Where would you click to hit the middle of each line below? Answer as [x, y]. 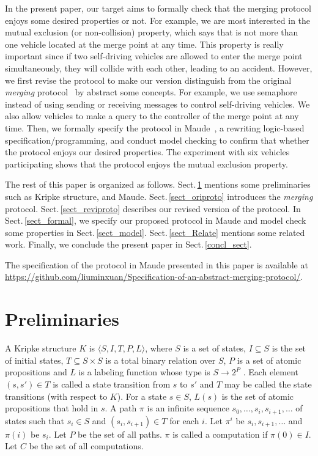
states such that [35, 420]
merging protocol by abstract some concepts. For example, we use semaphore [151, 92]
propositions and [36, 372]
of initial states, [34, 360]
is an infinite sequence [188, 408]
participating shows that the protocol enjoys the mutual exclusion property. [146, 164]
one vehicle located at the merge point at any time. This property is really [144, 44]
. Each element [271, 372]
